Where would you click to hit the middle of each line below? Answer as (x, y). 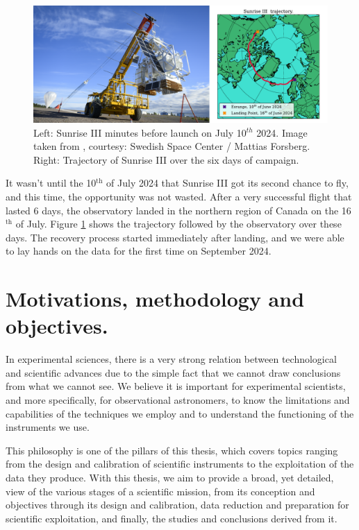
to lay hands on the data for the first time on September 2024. (139, 251)
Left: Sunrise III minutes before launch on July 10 (140, 132)
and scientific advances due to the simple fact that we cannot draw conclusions (173, 372)
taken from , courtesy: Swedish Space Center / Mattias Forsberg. (172, 146)
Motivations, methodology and (155, 299)
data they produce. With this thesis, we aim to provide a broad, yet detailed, (170, 477)
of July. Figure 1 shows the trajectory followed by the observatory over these (178, 224)
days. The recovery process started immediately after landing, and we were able (175, 237)
